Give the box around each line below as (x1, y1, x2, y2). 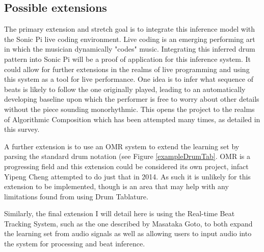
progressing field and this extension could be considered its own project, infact (4, 161, 249, 171)
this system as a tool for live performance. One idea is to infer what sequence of (4, 74, 254, 84)
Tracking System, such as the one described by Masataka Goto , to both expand (4, 218, 253, 228)
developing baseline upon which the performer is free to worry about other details (4, 94, 259, 104)
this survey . (4, 124, 40, 134)
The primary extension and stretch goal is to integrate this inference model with (4, 24, 255, 34)
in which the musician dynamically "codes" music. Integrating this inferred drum (4, 43, 255, 54)
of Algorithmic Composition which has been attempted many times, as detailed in (4, 113, 260, 124)
